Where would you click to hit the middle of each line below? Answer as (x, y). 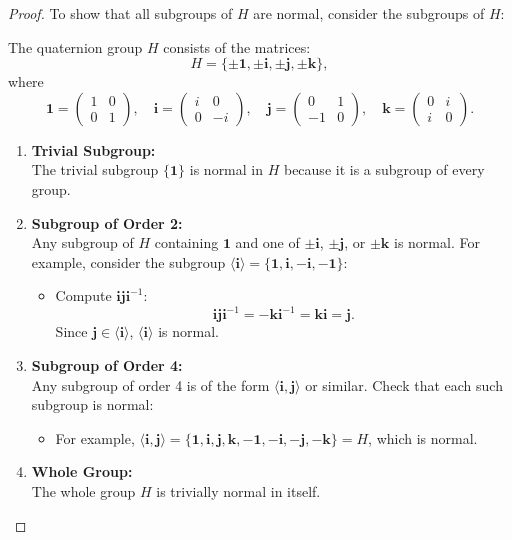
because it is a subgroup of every (384, 169)
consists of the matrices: (237, 46)
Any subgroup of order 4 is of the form (150, 384)
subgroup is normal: (92, 404)
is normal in (226, 169)
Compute (83, 295)
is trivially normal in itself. (238, 491)
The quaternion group (75, 46)
